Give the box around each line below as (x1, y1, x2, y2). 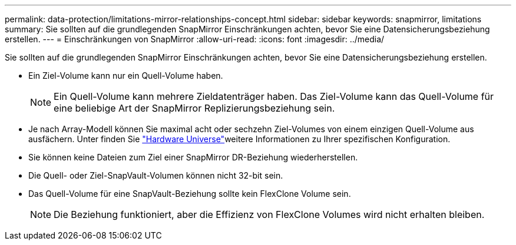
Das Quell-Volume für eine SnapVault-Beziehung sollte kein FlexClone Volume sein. (28, 189, 351, 199)
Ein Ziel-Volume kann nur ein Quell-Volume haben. (28, 71, 223, 80)
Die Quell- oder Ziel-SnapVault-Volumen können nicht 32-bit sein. (28, 170, 283, 180)
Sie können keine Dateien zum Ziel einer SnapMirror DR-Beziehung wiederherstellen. (28, 152, 358, 162)
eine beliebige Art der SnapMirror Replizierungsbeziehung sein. (54, 102, 335, 114)
